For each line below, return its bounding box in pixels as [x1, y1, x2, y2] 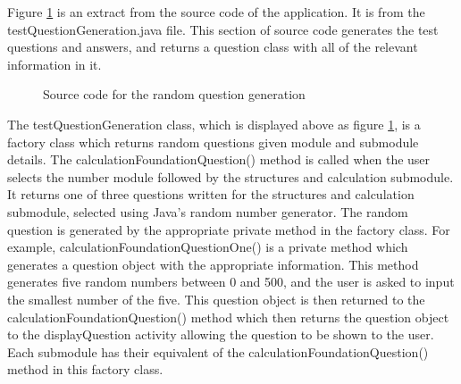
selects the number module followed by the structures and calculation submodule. [7, 167, 454, 186]
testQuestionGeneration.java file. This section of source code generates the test [7, 20, 439, 38]
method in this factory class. [7, 360, 163, 379]
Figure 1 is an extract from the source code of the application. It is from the [7, 3, 425, 21]
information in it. [7, 54, 102, 73]
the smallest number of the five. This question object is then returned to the [7, 289, 425, 308]
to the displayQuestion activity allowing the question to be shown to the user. [7, 325, 434, 344]
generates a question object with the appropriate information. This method [7, 255, 419, 273]
